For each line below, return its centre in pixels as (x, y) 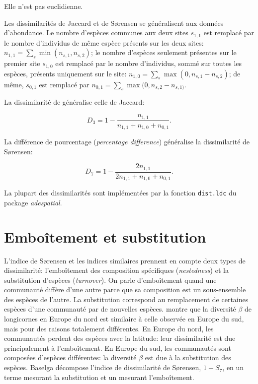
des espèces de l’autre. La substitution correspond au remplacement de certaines (126, 299)
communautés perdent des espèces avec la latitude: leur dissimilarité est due (120, 338)
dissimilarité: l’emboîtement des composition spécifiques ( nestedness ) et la (116, 270)
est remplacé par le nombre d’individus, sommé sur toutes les (149, 63)
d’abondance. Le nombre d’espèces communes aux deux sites (96, 32)
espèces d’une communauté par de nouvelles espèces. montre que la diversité (120, 309)
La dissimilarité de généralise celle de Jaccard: (74, 102)
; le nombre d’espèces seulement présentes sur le (164, 52)
